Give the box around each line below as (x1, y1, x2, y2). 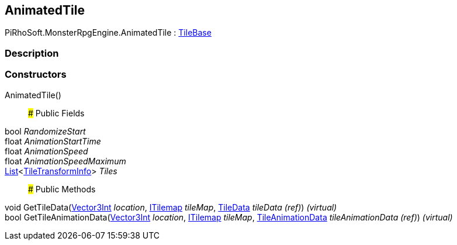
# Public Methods (28, 184, 96, 194)
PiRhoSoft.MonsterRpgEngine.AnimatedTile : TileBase (5, 27, 212, 38)
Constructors (5, 68, 67, 81)
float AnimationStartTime (5, 136, 101, 146)
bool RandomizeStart (5, 126, 86, 136)
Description (5, 47, 59, 59)
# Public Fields (28, 108, 85, 118)
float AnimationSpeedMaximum (5, 156, 126, 166)
